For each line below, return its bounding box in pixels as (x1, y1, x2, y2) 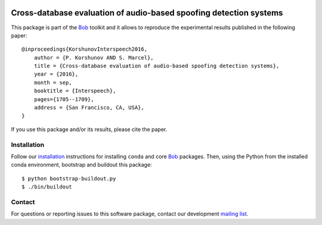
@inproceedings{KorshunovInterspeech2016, (21, 46, 148, 53)
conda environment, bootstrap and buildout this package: (11, 161, 152, 168)
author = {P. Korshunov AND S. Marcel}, (33, 54, 154, 61)
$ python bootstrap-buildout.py (21, 175, 116, 182)
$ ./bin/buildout (21, 183, 72, 190)
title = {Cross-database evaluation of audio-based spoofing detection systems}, (33, 62, 280, 70)
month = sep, (33, 79, 72, 86)
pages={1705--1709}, (33, 96, 94, 102)
